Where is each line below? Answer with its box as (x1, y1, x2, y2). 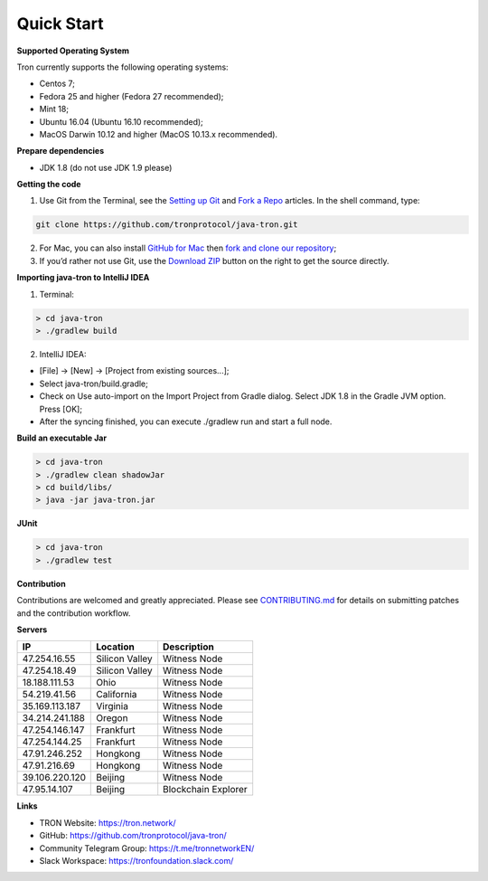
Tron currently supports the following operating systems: (16, 62, 230, 72)
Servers (16, 624, 48, 635)
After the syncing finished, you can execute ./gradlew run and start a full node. (39, 416, 333, 427)
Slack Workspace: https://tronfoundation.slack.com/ (39, 855, 234, 866)
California (96, 688, 137, 701)
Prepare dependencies (16, 146, 105, 156)
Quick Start (16, 14, 104, 33)
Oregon (96, 712, 128, 725)
